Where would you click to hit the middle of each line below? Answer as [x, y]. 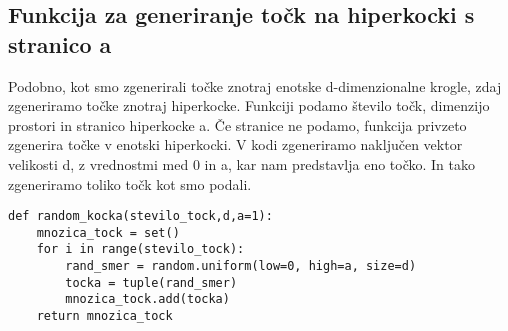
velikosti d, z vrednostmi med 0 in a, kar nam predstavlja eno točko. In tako [241, 163]
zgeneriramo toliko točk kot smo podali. [130, 183]
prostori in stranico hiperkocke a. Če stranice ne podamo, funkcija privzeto [237, 124]
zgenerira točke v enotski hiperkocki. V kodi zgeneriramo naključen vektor [235, 144]
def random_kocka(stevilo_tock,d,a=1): [140, 216]
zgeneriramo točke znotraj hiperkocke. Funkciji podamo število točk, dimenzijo [249, 105]
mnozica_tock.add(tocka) [147, 299]
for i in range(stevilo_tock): [140, 249]
